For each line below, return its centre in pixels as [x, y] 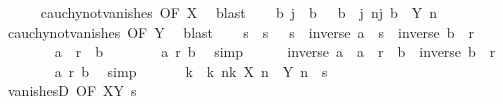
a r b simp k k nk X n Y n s [191, 70]
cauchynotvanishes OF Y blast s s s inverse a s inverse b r [241, 31]
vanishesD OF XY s [72, 90]
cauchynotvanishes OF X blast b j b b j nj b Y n [239, 12]
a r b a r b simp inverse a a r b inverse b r [275, 51]
